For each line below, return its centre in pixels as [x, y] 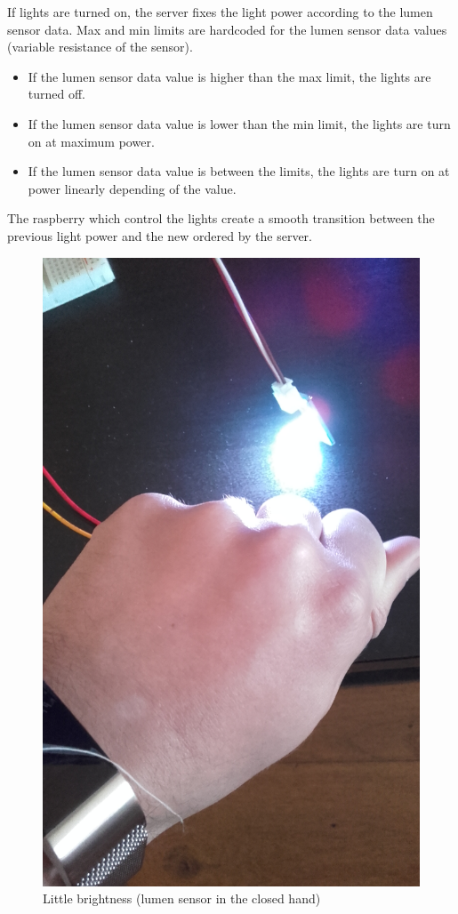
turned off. [57, 94]
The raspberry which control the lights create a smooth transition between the [221, 218]
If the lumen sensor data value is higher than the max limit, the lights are [229, 76]
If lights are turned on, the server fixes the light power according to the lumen [220, 12]
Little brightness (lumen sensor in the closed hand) [182, 898]
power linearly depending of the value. [132, 188]
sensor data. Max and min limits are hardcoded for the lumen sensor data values [227, 29]
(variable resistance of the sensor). [100, 47]
